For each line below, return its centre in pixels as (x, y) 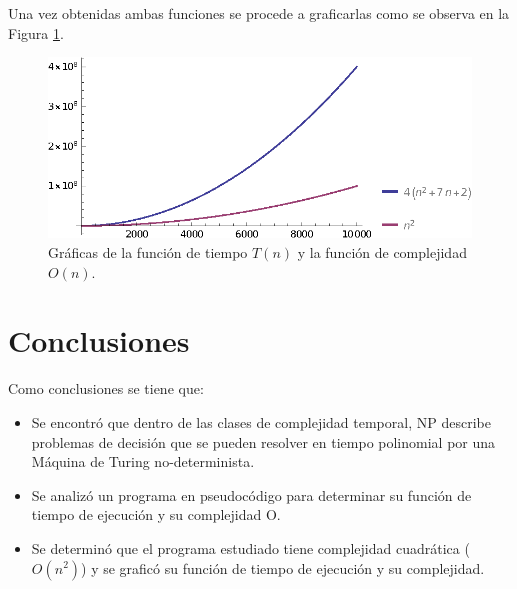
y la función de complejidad (382, 252)
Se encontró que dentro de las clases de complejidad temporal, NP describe (261, 421)
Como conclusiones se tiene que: (106, 388)
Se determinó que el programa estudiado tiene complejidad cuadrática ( (250, 547)
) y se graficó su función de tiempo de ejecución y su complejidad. (283, 567)
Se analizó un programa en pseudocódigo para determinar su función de (251, 494)
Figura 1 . (36, 32)
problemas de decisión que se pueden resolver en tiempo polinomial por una (263, 441)
